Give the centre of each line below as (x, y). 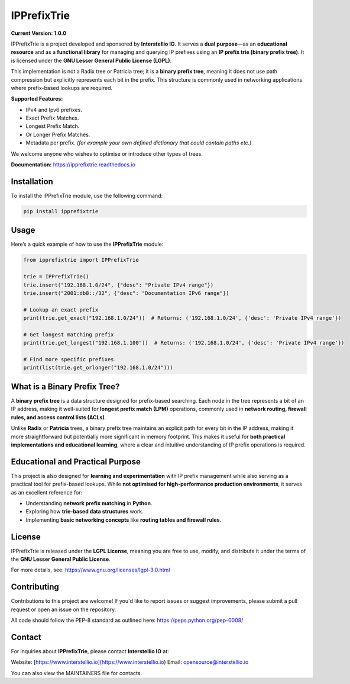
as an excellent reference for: (47, 492)
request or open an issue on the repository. (64, 609)
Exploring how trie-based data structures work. (85, 512)
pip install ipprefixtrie (61, 211)
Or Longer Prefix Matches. (58, 134)
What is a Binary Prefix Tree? (65, 386)
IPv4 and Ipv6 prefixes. (54, 110)
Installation (32, 182)
